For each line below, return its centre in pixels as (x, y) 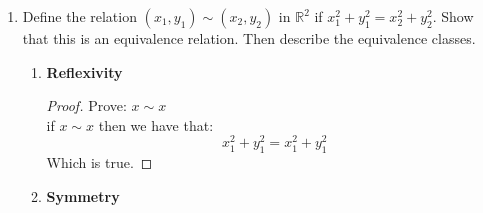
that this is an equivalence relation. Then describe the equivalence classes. (249, 38)
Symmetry (83, 195)
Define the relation (79, 16)
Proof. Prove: (86, 105)
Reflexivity (84, 71)
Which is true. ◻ (99, 162)
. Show (453, 16)
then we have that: (156, 124)
